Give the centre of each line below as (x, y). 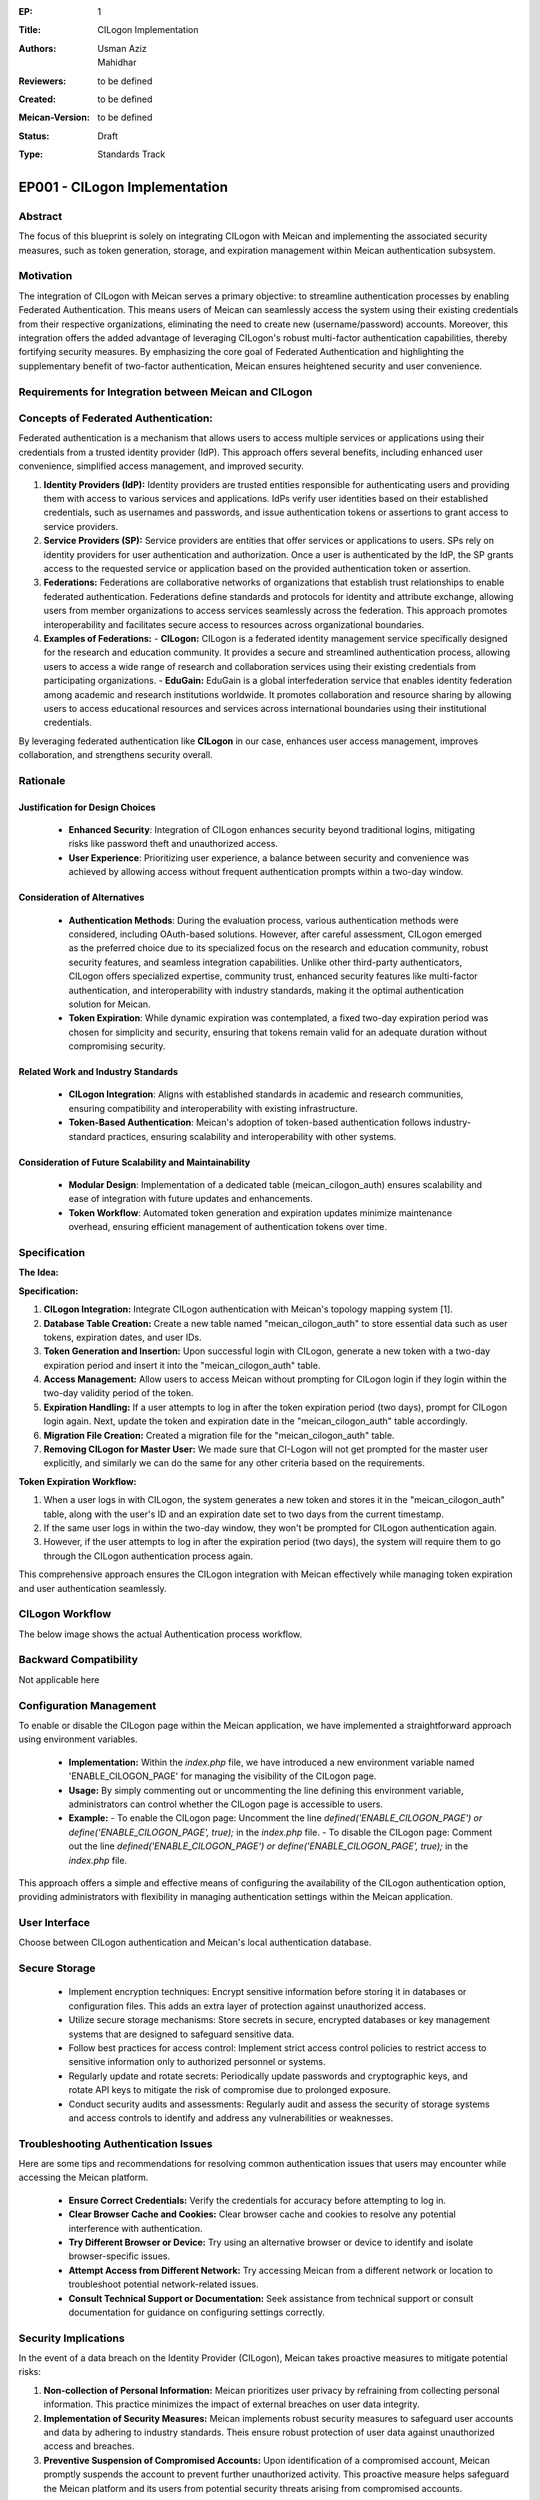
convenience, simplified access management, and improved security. (161, 466)
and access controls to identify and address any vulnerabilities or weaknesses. (231, 2117)
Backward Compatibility (78, 1660)
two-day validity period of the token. (118, 1393)
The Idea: (38, 1272)
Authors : (37, 48)
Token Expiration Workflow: (77, 1481)
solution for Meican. (109, 1004)
